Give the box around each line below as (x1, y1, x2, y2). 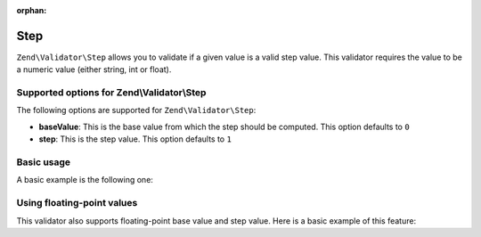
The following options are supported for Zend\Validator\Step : (16, 105, 257, 116)
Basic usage (16, 156, 71, 168)
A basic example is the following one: (16, 175, 153, 185)
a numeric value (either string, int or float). (16, 64, 172, 75)
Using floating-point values (16, 197, 138, 209)
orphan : (16, 5, 47, 15)
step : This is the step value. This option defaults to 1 (38, 134, 232, 144)
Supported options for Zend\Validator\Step (16, 86, 207, 99)
